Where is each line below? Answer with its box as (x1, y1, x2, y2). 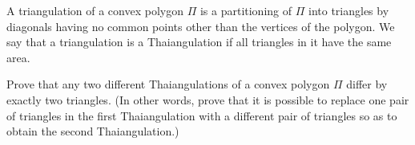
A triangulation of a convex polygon (6, 2, 183, 18)
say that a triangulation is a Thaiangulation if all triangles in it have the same (6, 33, 392, 50)
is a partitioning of (199, 2, 292, 18)
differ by (346, 76, 388, 92)
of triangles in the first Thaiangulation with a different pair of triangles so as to (6, 107, 397, 123)
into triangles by (308, 2, 389, 18)
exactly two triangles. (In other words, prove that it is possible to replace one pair (6, 91, 409, 108)
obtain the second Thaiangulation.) (6, 123, 179, 139)
